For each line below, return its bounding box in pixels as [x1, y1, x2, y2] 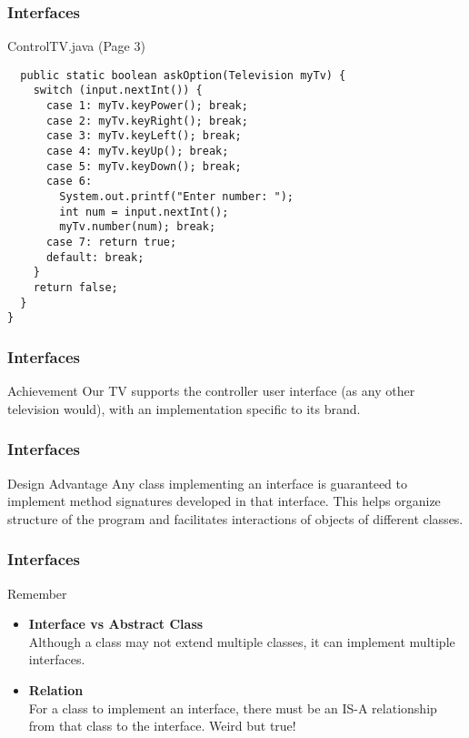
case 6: [45, 175, 93, 188]
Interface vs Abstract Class [28, 614, 204, 633]
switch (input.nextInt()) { [33, 84, 203, 97]
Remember [7, 583, 67, 602]
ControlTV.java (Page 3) [7, 36, 145, 56]
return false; [33, 281, 118, 294]
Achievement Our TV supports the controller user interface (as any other [7, 381, 415, 400]
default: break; [45, 250, 145, 264]
